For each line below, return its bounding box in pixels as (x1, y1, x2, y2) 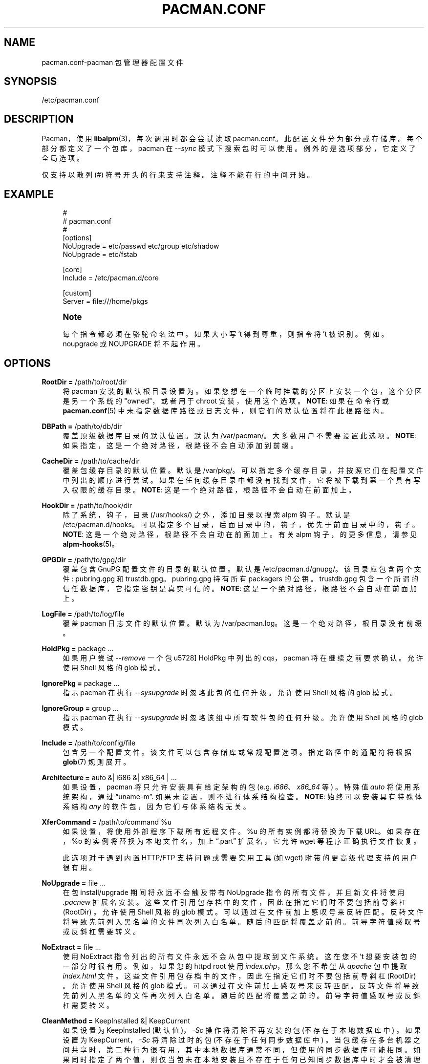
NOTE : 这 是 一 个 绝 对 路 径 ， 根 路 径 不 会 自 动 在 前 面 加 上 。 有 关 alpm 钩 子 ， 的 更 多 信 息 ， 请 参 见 (63, 530, 417, 538)
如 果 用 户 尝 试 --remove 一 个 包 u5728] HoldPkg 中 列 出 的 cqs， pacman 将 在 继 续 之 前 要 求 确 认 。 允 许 (63, 653, 423, 662)
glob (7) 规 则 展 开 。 (63, 757, 130, 766)
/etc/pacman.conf (42, 96, 99, 105)
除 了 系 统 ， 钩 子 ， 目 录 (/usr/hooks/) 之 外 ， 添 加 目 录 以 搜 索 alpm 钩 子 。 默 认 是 (63, 510, 350, 519)
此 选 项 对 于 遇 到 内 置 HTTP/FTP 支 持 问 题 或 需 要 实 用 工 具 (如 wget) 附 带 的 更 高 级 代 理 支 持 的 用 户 (63, 853, 417, 862)
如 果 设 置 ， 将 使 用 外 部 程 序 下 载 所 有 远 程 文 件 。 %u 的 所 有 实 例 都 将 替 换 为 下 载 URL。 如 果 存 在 (63, 827, 420, 835)
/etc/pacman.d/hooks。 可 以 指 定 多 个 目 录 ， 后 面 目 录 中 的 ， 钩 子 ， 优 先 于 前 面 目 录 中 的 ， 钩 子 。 (63, 520, 419, 529)
